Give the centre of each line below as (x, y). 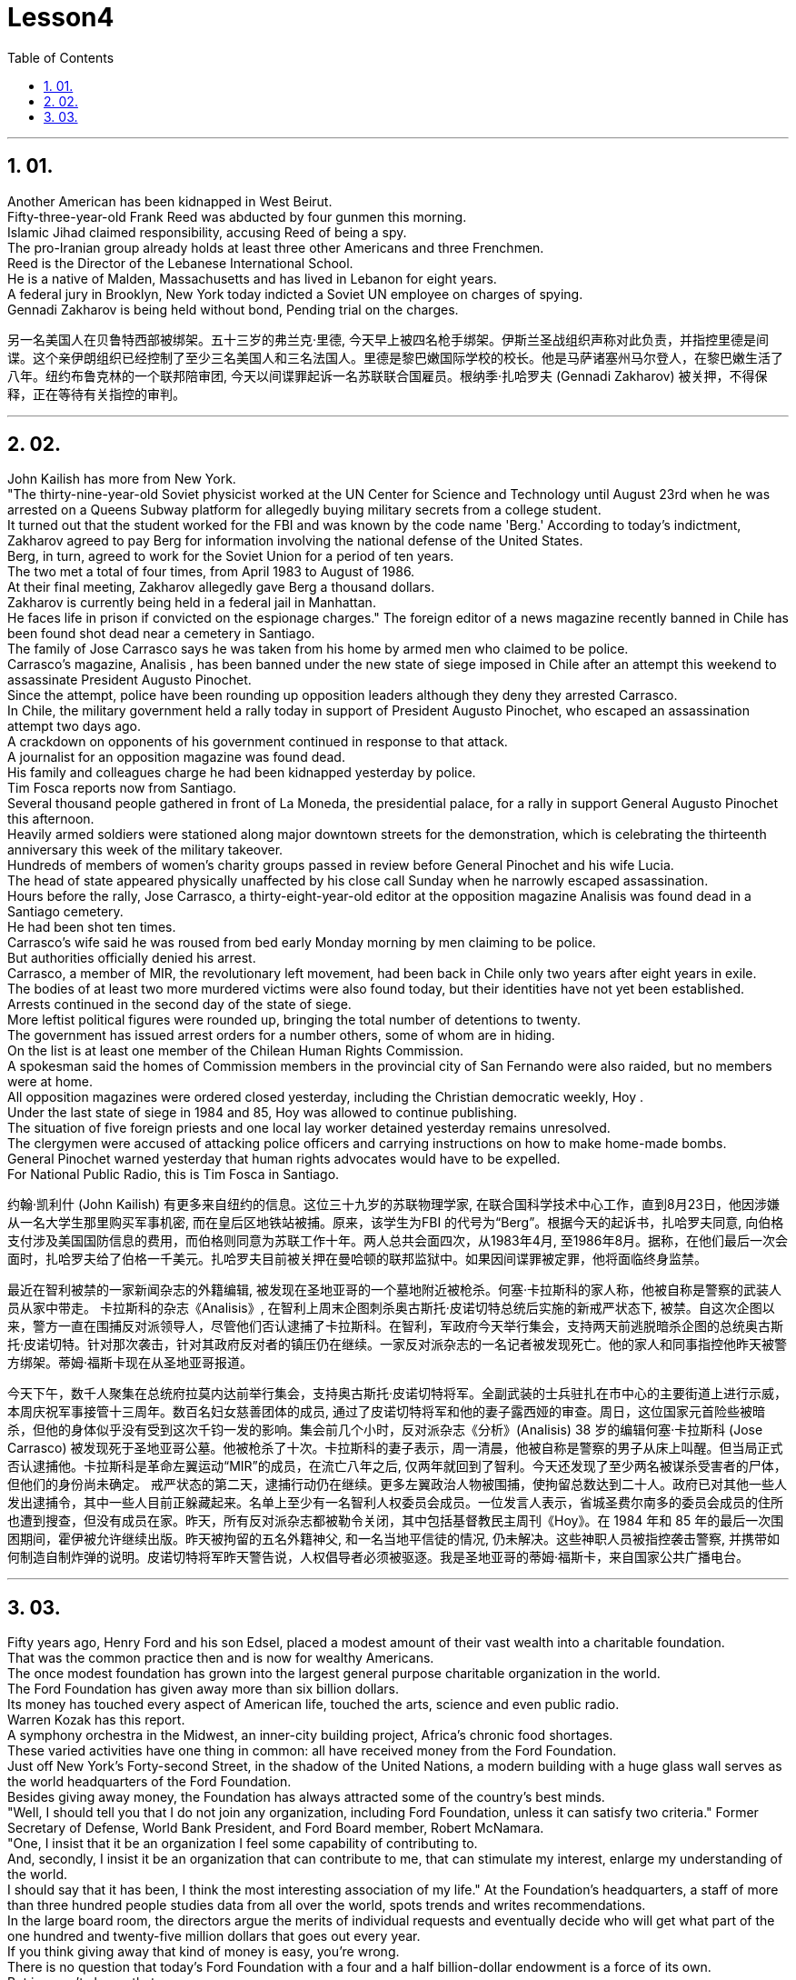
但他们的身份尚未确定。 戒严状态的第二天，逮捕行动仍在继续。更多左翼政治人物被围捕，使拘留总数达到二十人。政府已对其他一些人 (397, 1485)
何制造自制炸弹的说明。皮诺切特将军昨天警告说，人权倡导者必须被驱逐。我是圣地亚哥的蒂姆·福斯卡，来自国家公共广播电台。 (378, 1557)
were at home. (50, 1082)
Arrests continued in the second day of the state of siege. (179, 1005)
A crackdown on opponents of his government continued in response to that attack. (258, 742)
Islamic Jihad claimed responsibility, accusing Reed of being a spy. (207, 232)
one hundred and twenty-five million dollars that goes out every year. (214, 1936)
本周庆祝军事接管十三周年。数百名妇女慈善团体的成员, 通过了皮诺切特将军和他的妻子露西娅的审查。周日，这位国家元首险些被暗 (386, 1412)
